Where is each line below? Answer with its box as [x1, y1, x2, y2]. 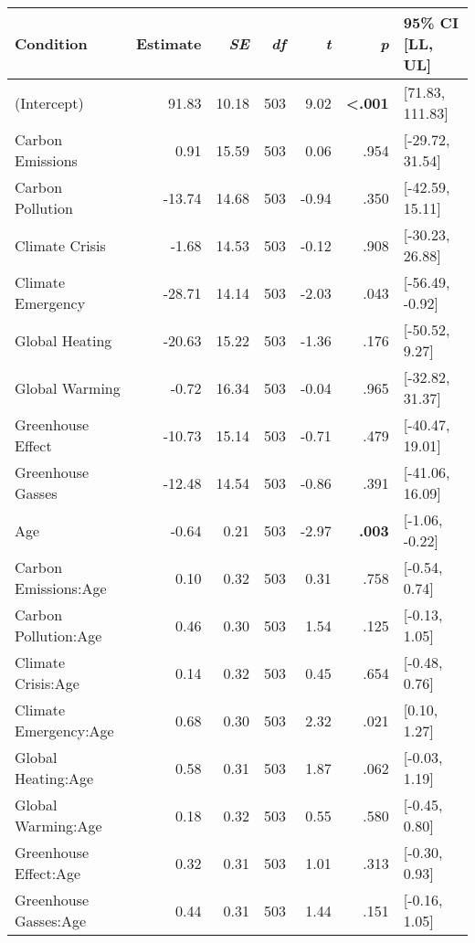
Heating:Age [15, 768, 94, 789]
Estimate [135, 33, 202, 54]
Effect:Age [15, 863, 81, 884]
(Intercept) [15, 91, 84, 113]
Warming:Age [15, 815, 102, 836]
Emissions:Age [15, 577, 107, 599]
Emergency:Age [15, 720, 114, 741]
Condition [15, 33, 88, 54]
